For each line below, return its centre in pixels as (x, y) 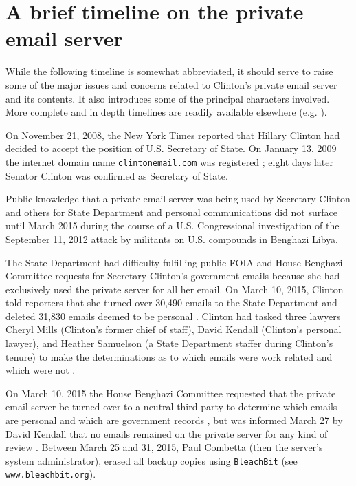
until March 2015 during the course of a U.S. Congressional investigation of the (173, 225)
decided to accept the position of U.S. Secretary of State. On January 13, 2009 (171, 148)
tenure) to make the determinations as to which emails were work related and (169, 356)
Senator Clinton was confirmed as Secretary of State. (117, 175)
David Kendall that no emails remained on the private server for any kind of (167, 433)
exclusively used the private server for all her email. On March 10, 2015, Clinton (175, 289)
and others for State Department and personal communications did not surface (171, 212)
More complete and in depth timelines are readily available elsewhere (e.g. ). (166, 112)
